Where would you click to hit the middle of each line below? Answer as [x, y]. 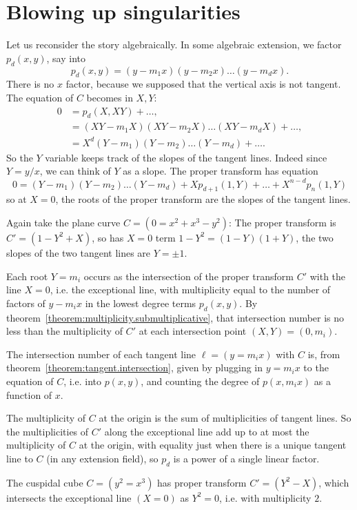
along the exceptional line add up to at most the [207, 431]
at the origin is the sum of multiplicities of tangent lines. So [225, 418]
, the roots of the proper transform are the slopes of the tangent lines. [203, 199]
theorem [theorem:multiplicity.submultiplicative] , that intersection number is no [175, 317]
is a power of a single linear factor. [246, 458]
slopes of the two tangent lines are [79, 252]
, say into [66, 58]
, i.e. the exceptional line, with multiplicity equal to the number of [190, 290]
